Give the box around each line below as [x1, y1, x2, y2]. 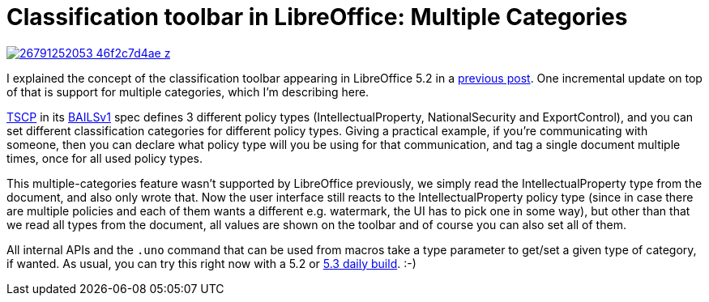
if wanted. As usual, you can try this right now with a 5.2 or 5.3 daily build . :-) [6, 256, 416, 270]
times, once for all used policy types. [6, 151, 203, 165]
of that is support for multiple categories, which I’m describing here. [6, 84, 369, 99]
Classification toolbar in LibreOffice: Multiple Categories [6, 3, 628, 31]
